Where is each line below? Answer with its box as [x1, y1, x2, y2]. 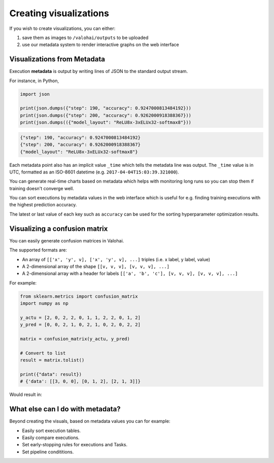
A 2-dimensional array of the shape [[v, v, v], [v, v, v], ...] [22, 263, 170, 269]
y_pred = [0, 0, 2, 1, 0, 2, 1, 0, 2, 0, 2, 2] [20, 322, 141, 328]
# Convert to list [20, 350, 66, 356]
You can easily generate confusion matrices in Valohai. [9, 237, 124, 243]
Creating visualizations [9, 8, 109, 19]
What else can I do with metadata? [9, 405, 121, 413]
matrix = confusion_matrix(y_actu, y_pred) [20, 336, 130, 342]
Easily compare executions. [22, 435, 80, 441]
